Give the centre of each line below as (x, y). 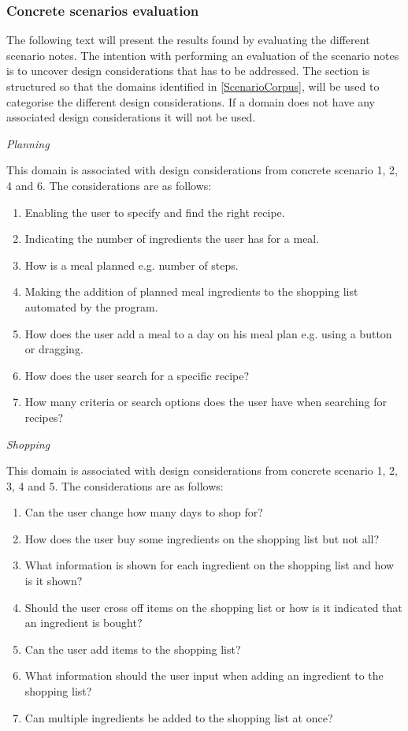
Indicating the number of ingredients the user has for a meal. (172, 239)
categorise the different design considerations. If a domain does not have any (191, 101)
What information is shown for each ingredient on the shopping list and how (210, 565)
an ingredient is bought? (83, 623)
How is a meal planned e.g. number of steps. (132, 265)
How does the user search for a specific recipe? (137, 375)
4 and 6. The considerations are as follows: (109, 185)
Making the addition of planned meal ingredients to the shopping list (191, 291)
